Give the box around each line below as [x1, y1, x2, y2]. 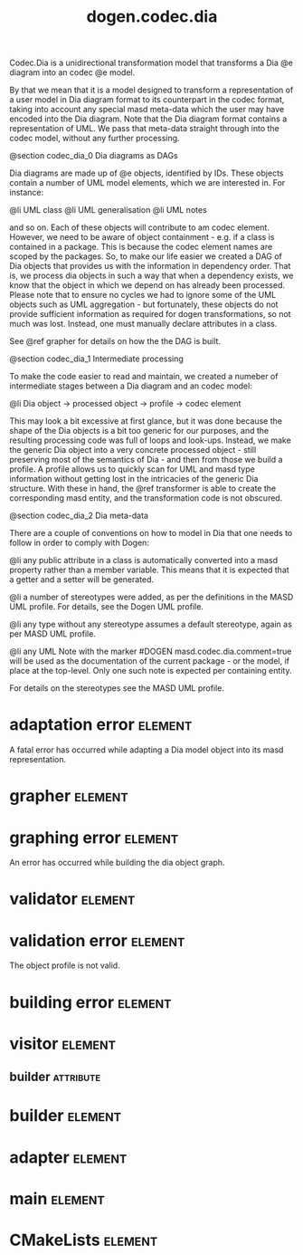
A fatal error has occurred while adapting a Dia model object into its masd [9, 744, 284, 755]
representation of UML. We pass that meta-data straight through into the [9, 123, 280, 134]
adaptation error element [9, 714, 193, 735]
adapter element [9, 1147, 128, 1167]
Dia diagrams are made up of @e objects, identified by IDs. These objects [9, 168, 284, 178]
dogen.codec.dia [86, 6, 218, 27]
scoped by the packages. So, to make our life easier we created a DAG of [9, 251, 283, 262]
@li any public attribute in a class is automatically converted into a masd [9, 555, 279, 566]
